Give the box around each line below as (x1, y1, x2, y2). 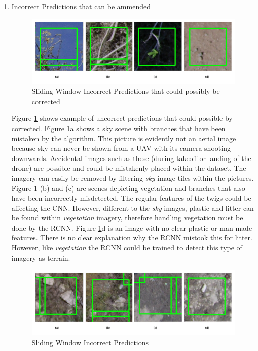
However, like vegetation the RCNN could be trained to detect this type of (11, 242, 242, 253)
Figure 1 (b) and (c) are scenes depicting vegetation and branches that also (11, 182, 245, 193)
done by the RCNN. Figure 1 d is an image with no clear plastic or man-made (11, 222, 252, 233)
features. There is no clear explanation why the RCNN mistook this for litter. (11, 232, 252, 243)
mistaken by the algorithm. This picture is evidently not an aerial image (11, 133, 236, 143)
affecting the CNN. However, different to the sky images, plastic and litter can (11, 202, 254, 213)
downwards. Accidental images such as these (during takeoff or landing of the (11, 152, 251, 163)
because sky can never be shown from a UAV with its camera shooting (11, 143, 231, 153)
